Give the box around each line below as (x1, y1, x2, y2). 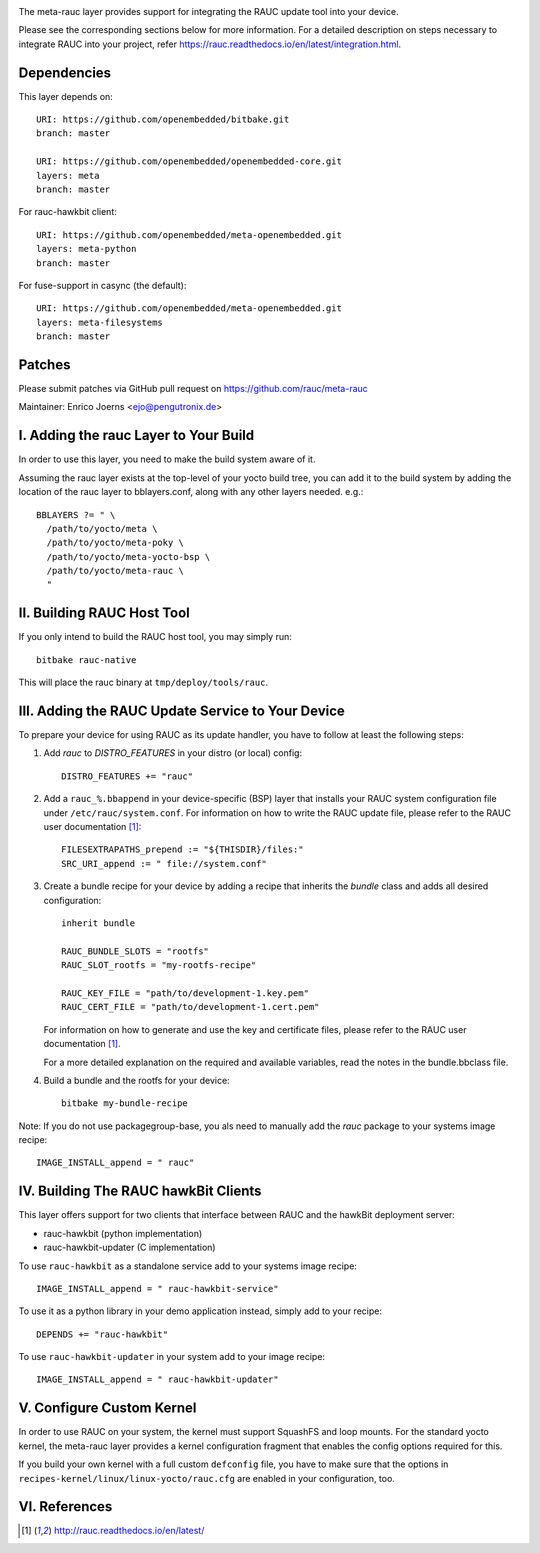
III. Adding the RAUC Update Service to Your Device (18, 702, 345, 719)
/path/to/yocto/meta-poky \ (46, 537, 185, 549)
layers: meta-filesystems (36, 316, 164, 328)
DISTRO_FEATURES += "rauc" (61, 770, 194, 782)
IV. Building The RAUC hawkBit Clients (18, 1183, 262, 1200)
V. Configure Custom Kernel (18, 1400, 197, 1417)
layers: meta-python (36, 243, 137, 255)
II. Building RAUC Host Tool (18, 605, 190, 622)
